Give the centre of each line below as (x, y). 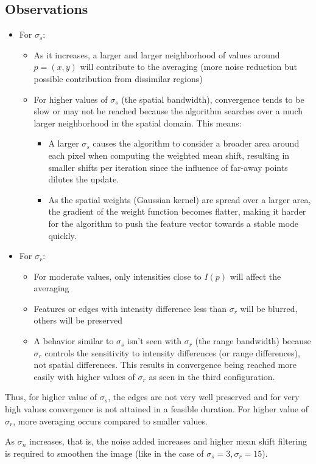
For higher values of (71, 99)
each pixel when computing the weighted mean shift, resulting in (169, 155)
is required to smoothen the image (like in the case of (104, 453)
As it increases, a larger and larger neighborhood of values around (157, 54)
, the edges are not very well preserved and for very (204, 397)
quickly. (62, 235)
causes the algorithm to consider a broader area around (196, 143)
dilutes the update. (83, 179)
